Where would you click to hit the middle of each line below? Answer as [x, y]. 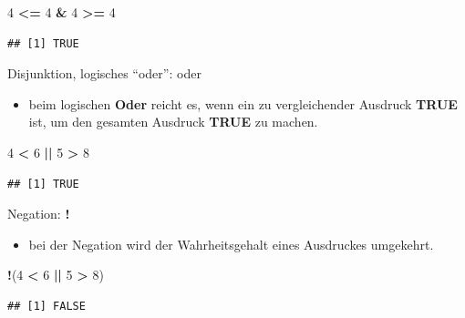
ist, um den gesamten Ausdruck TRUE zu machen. [173, 122]
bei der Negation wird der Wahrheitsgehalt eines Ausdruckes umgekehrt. [231, 244]
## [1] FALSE [46, 306]
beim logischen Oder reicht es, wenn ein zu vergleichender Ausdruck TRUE [243, 103]
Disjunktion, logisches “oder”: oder [104, 73]
